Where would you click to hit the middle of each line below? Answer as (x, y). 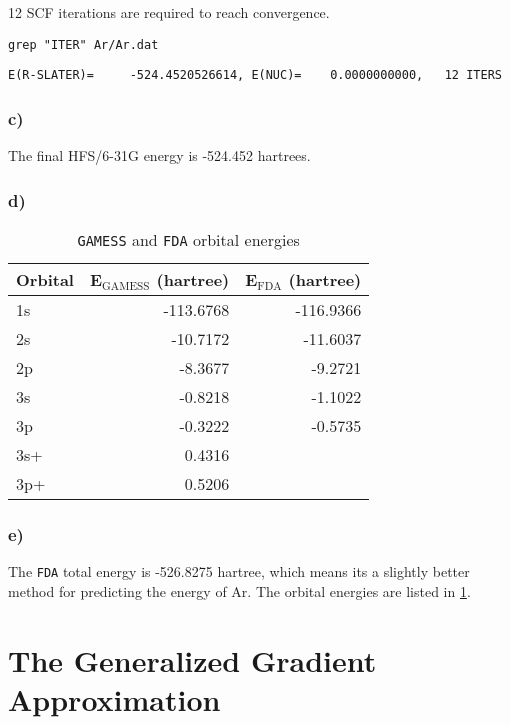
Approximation (114, 698)
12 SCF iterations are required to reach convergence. (169, 12)
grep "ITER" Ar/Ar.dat (83, 44)
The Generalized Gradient (192, 659)
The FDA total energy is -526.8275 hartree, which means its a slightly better (239, 571)
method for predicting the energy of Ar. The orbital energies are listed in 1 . (239, 590)
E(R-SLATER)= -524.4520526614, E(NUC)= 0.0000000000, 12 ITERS (255, 75)
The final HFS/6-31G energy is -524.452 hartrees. (159, 155)
